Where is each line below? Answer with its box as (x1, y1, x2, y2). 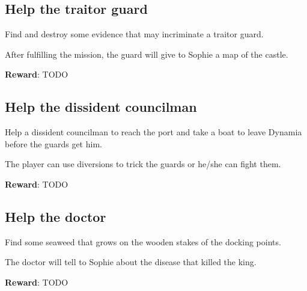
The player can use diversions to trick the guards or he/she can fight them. (5, 158, 281, 170)
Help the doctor (5, 207, 106, 225)
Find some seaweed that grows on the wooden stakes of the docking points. (5, 235, 281, 248)
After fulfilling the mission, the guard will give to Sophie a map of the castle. (5, 47, 288, 60)
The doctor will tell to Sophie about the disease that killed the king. (5, 256, 257, 268)
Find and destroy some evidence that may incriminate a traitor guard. (5, 28, 264, 40)
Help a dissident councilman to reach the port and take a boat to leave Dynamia (5, 126, 302, 138)
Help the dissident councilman (5, 97, 197, 116)
